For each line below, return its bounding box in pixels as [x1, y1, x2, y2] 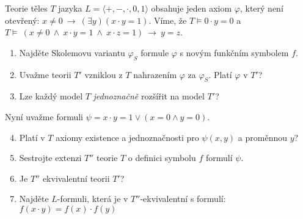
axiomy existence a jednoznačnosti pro [56, 131, 199, 143]
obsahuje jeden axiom [151, 2, 232, 14]
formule [141, 46, 169, 59]
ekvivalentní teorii [42, 171, 110, 184]
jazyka [58, 2, 82, 14]
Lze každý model [19, 90, 83, 102]
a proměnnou [238, 131, 288, 143]
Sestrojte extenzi [19, 151, 82, 164]
